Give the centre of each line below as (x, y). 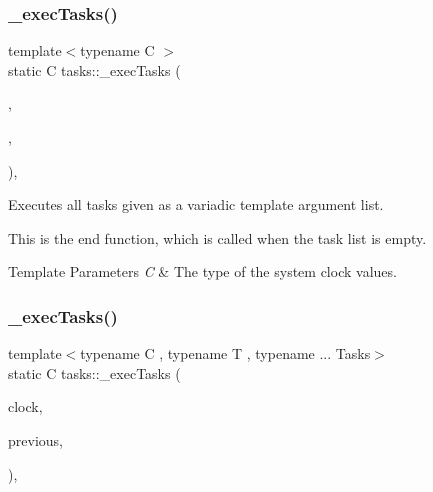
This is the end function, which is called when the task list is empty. (217, 237)
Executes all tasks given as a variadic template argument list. (196, 204)
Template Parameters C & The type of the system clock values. (202, 271)
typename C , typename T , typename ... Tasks (225, 353)
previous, (35, 439)
